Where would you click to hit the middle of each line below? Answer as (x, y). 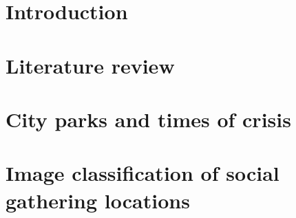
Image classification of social (142, 173)
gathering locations (98, 200)
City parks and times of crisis (148, 119)
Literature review (90, 65)
